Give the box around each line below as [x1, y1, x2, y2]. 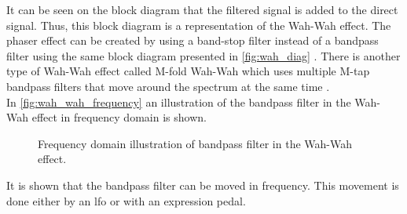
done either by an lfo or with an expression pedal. [6, 192, 246, 209]
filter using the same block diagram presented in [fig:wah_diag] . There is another [6, 47, 401, 63]
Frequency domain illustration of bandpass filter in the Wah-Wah [38, 135, 353, 151]
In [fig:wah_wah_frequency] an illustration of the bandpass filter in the [6, 93, 351, 110]
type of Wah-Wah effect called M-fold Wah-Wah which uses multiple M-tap [6, 63, 370, 79]
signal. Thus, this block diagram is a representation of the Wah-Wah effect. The [6, 16, 391, 33]
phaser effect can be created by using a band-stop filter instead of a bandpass [6, 32, 379, 49]
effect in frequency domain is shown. [31, 109, 207, 125]
